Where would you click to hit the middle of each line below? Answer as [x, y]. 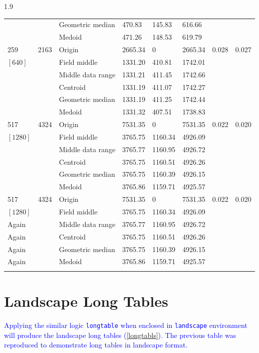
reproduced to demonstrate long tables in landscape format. [96, 345]
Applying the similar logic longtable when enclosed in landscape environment [126, 325]
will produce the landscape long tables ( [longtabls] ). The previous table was [120, 335]
